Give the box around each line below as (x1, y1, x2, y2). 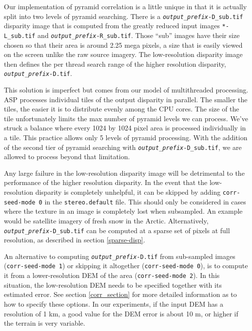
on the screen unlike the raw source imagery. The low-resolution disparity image (4, 49, 243, 59)
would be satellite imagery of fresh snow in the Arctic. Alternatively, (4, 215, 209, 225)
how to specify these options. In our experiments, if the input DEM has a (4, 298, 224, 309)
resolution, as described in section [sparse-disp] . (4, 235, 145, 245)
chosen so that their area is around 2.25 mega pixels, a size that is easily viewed (4, 39, 243, 50)
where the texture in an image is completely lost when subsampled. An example (4, 206, 243, 216)
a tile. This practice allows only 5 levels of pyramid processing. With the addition (4, 132, 248, 142)
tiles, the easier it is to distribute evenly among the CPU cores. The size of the (4, 104, 239, 114)
